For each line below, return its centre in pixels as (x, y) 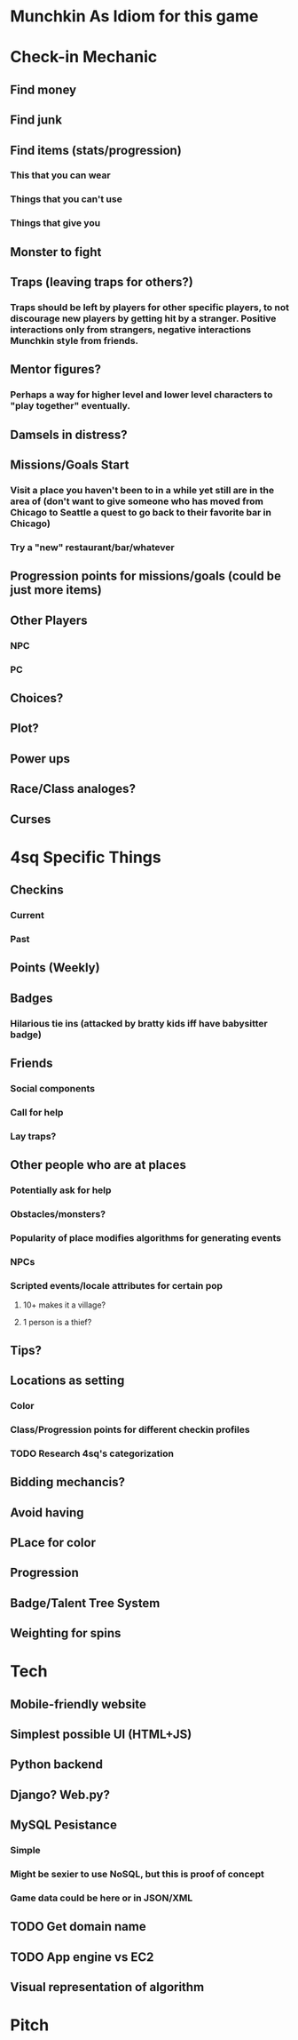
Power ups (40, 759)
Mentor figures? (55, 369)
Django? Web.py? (60, 1794)
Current (27, 916)
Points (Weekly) (55, 968)
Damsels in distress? (69, 434)
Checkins (37, 890)
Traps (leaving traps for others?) (102, 282)
